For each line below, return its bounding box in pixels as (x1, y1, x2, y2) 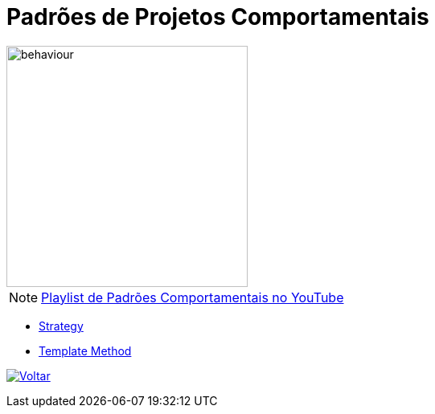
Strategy (39, 318, 84, 333)
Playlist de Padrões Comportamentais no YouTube (41, 289, 344, 305)
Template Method (39, 343, 132, 358)
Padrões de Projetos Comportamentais (6, 3, 429, 31)
